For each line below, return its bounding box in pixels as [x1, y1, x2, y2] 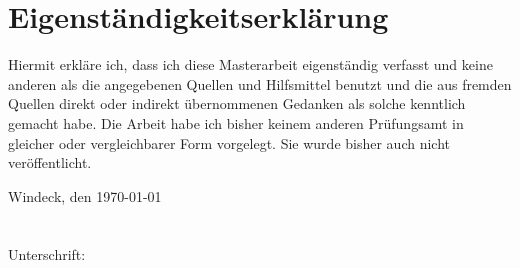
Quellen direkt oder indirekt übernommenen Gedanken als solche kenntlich [8, 93, 466, 114]
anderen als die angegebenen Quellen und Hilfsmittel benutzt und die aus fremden [8, 73, 512, 94]
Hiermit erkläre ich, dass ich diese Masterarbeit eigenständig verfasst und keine [8, 54, 493, 75]
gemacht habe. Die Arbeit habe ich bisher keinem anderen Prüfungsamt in [8, 112, 464, 133]
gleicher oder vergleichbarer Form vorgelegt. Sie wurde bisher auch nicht [8, 132, 451, 153]
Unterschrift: [8, 244, 86, 265]
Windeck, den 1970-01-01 [8, 185, 162, 206]
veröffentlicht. [8, 152, 92, 173]
